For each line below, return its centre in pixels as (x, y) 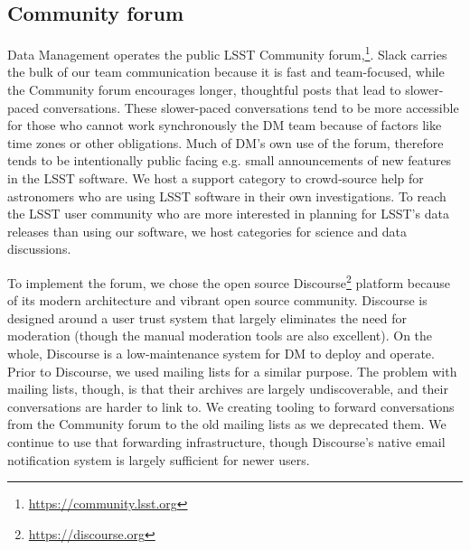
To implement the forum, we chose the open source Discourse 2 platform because (229, 281)
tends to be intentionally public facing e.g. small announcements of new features (230, 160)
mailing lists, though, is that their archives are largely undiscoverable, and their (228, 389)
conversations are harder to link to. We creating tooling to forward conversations (231, 406)
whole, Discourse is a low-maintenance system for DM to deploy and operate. (221, 354)
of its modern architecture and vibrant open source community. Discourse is (217, 300)
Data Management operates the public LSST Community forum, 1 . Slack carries (227, 53)
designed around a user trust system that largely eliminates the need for (207, 317)
